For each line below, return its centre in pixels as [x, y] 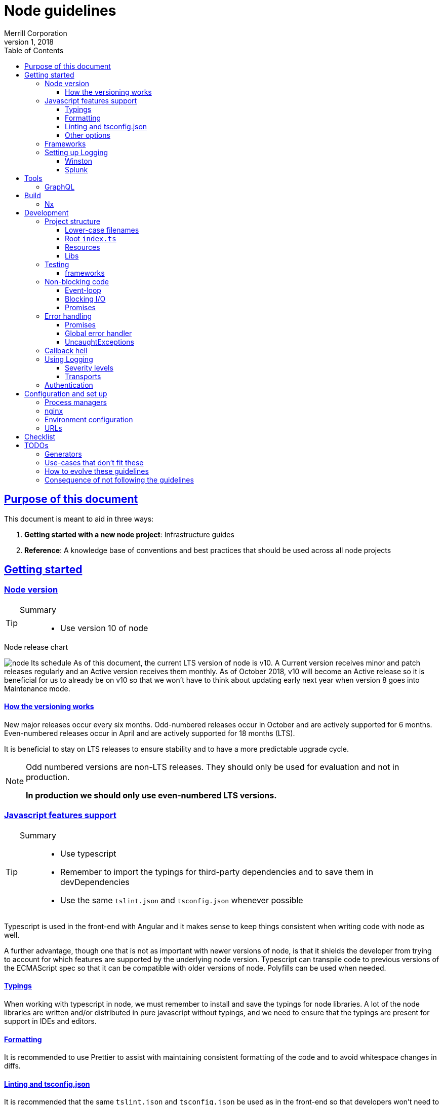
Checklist [40, 436]
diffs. [12, 1066]
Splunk [76, 169]
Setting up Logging [76, 152]
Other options [88, 135]
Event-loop [83, 290]
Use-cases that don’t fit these [94, 462]
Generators [63, 454]
